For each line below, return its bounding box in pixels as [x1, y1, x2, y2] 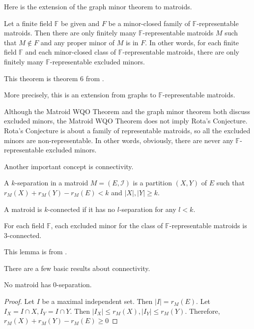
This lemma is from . [4, 246, 67, 257]
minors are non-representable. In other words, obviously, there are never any [4, 135, 233, 145]
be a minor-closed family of [108, 18, 191, 28]
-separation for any [119, 204, 176, 214]
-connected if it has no [48, 204, 115, 214]
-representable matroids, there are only [122, 47, 239, 57]
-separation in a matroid [15, 178, 88, 188]
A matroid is [4, 204, 42, 214]
